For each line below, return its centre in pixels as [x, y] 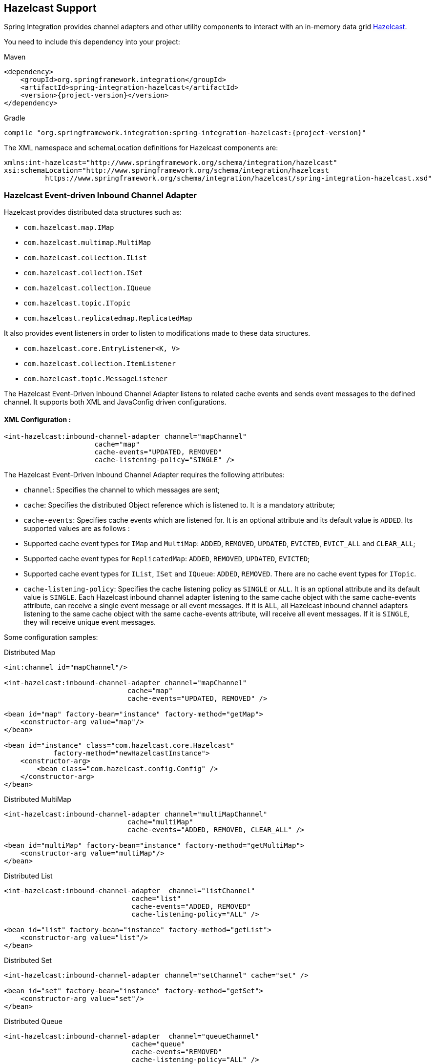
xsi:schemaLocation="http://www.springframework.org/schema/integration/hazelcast [166, 171]
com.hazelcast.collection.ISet [83, 273]
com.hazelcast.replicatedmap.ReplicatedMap [108, 318]
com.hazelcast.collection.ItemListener [100, 364]
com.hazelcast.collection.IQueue [87, 288]
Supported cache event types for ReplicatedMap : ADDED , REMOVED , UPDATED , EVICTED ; [167, 559]
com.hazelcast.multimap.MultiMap [87, 243]
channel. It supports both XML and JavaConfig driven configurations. [115, 402]
